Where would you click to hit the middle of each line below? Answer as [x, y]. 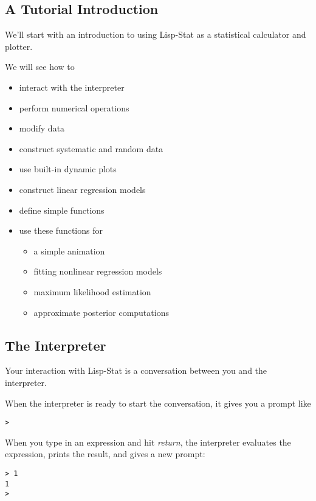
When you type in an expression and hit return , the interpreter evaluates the [148, 442]
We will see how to [40, 67]
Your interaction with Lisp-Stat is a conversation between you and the [136, 370]
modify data [42, 128]
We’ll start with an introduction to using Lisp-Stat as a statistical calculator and [156, 34]
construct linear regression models [82, 189]
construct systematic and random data [91, 148]
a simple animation [69, 250]
